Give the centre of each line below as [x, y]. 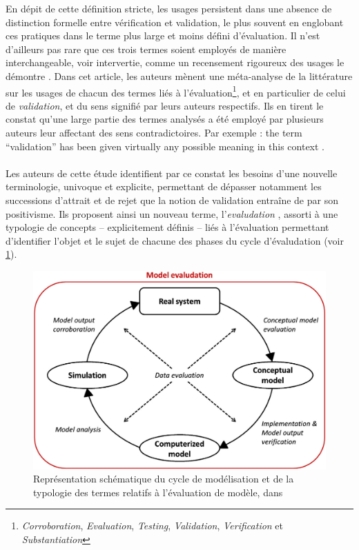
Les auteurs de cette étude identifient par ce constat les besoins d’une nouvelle [172, 173]
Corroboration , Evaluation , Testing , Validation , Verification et [153, 526]
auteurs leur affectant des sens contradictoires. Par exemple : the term [154, 132]
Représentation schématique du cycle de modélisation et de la [164, 479]
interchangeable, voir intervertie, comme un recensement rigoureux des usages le [175, 62]
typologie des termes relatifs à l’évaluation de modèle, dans [158, 492]
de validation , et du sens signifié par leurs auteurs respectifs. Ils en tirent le [165, 105]
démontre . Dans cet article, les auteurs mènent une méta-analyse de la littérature [179, 75]
